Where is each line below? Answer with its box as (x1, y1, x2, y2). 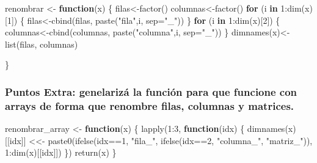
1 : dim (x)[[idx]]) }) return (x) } (5, 146, 117, 159)
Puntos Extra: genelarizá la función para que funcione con (5, 84, 297, 99)
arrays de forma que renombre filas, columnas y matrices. (5, 98, 294, 113)
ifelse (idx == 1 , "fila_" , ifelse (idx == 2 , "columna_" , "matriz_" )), (75, 134, 313, 147)
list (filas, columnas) (5, 37, 78, 50)
